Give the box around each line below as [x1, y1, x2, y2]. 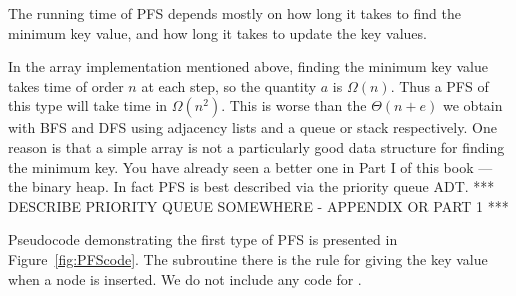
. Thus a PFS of [390, 75, 489, 96]
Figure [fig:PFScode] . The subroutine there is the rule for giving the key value [8, 248, 488, 269]
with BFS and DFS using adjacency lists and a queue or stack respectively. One [8, 117, 497, 138]
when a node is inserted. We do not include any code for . [8, 268, 362, 289]
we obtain [443, 95, 503, 116]
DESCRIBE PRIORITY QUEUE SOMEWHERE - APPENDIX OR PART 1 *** [8, 195, 509, 216]
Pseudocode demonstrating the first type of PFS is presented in [8, 229, 398, 250]
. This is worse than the [221, 95, 367, 116]
